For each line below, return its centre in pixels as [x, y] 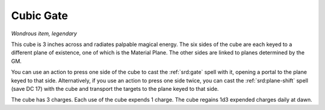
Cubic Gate [40, 16]
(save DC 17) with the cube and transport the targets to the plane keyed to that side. [115, 88]
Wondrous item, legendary [44, 33]
